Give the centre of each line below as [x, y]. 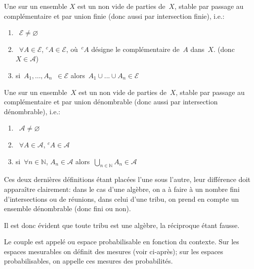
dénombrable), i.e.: [32, 111]
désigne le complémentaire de [135, 49]
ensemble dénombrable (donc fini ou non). [67, 208]
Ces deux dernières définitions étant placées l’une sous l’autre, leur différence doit [127, 179]
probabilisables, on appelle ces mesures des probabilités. [88, 261]
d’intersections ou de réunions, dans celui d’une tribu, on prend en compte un [122, 199]
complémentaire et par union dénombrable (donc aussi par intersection [111, 102]
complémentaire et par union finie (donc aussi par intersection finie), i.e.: [114, 16]
